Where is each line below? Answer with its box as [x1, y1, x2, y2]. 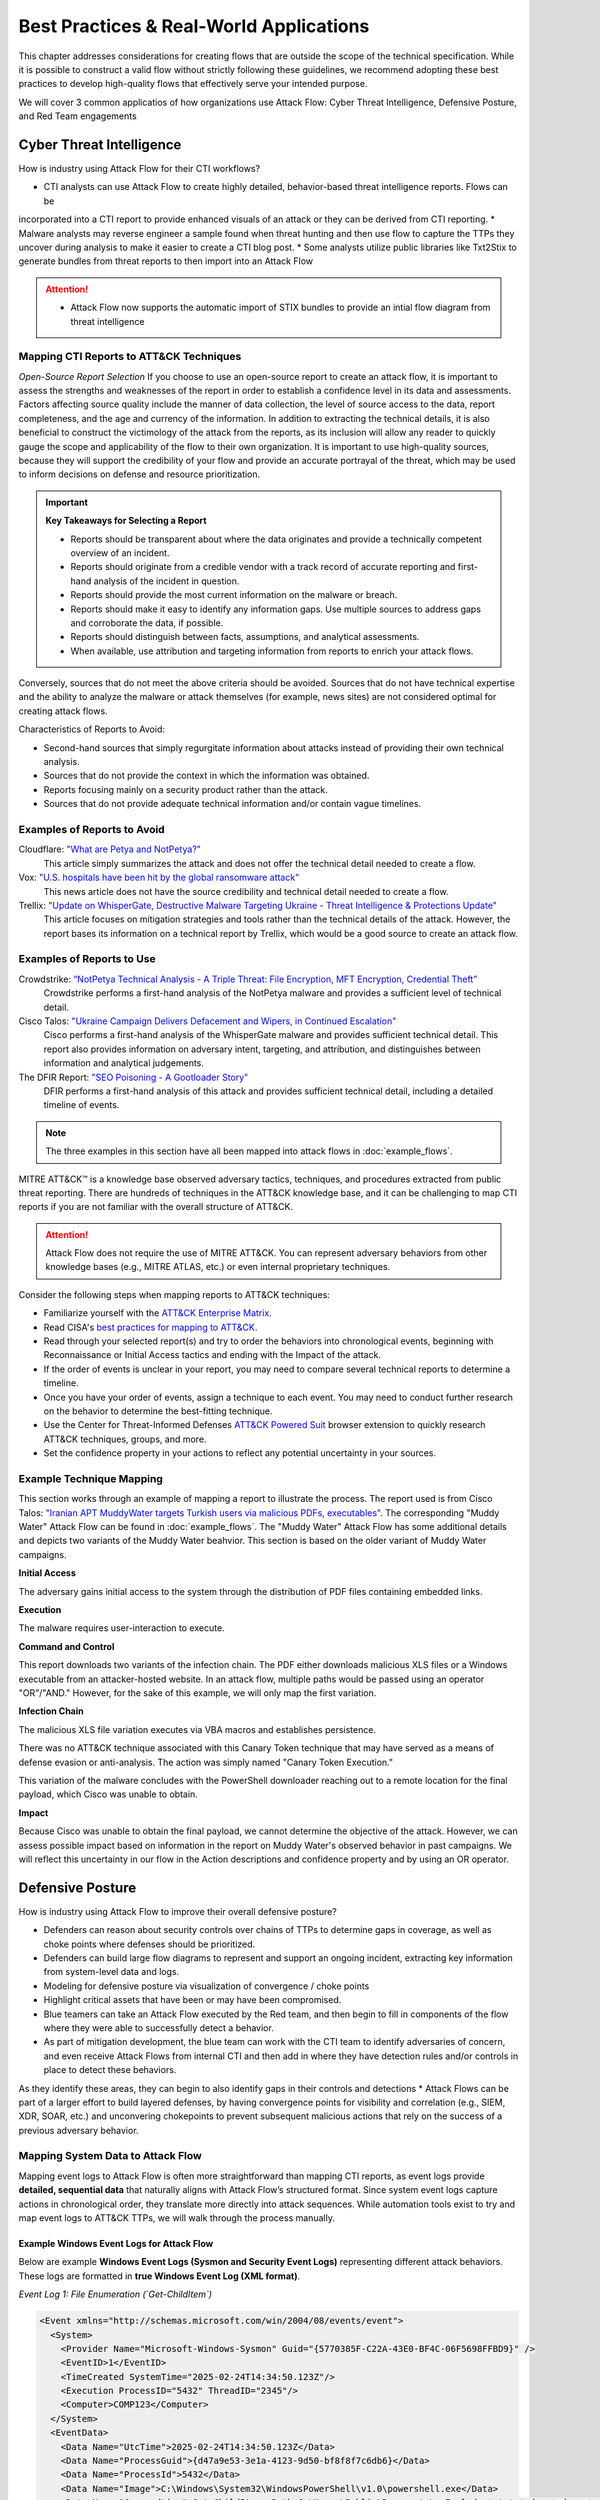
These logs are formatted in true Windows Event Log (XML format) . [18, 2270, 300, 2282]
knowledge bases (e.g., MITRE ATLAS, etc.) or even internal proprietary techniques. [45, 1261, 391, 1273]
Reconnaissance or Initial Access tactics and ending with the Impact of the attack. [43, 1349, 382, 1361]
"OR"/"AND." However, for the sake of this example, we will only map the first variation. [18, 1687, 377, 1699]
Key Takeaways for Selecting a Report [45, 515, 207, 527]
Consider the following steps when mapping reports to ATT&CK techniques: [18, 1288, 330, 1300]
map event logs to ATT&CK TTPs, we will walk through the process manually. [18, 2211, 335, 2224]
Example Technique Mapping [18, 1471, 164, 1485]
